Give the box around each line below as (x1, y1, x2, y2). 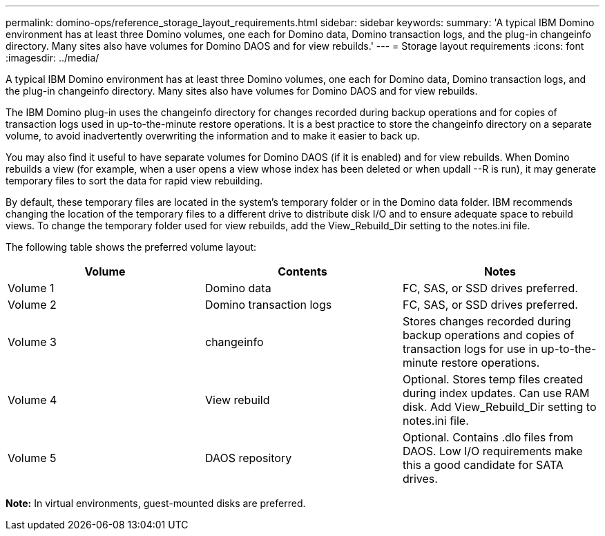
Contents (278, 265, 327, 278)
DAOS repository (204, 451, 292, 465)
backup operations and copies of (402, 328, 575, 342)
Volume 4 (8, 393, 57, 407)
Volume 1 (8, 281, 55, 295)
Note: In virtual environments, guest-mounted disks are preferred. (6, 497, 306, 509)
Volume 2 (8, 298, 57, 312)
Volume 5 (8, 451, 57, 465)
